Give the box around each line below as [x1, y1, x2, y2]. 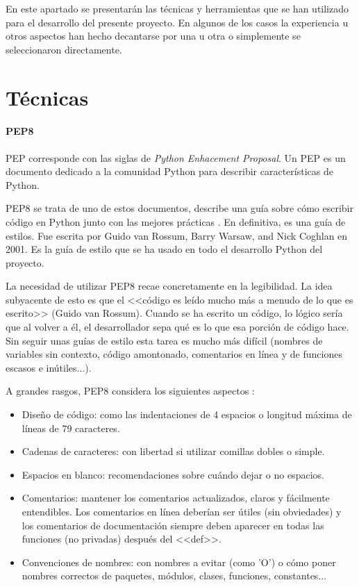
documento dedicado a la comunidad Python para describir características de [6, 164, 333, 179]
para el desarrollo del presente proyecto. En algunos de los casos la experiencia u [6, 15, 349, 29]
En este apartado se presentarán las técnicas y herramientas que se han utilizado [6, 1, 349, 15]
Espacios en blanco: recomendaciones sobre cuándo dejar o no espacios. [22, 467, 324, 481]
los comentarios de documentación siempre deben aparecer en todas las [22, 518, 324, 532]
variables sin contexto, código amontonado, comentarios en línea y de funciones [6, 347, 342, 361]
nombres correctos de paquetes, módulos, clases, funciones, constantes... [22, 568, 327, 583]
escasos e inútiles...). [6, 360, 92, 374]
